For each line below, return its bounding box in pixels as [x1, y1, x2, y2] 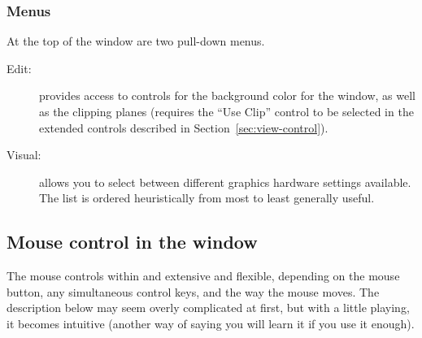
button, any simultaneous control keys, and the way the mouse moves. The [7, 283, 380, 300]
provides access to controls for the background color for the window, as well [39, 87, 415, 104]
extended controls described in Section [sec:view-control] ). [39, 119, 328, 136]
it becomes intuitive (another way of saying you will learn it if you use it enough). [7, 314, 415, 331]
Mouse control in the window [7, 229, 258, 254]
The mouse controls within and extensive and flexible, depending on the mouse [7, 267, 400, 284]
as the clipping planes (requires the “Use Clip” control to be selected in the [39, 103, 414, 119]
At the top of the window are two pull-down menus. [7, 32, 265, 50]
